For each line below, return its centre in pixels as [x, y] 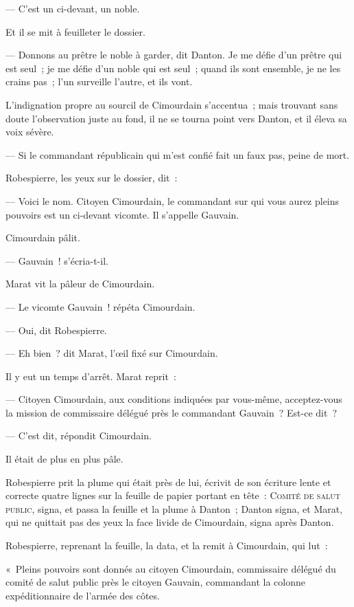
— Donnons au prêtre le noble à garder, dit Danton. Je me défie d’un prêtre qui [174, 55]
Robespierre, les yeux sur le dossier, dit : [92, 178]
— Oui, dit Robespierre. [56, 330]
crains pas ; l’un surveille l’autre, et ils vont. [99, 81]
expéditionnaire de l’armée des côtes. [83, 595]
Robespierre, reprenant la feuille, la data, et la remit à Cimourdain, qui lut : [167, 545]
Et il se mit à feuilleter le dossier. [75, 31]
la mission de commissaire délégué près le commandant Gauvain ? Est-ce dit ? [171, 412]
